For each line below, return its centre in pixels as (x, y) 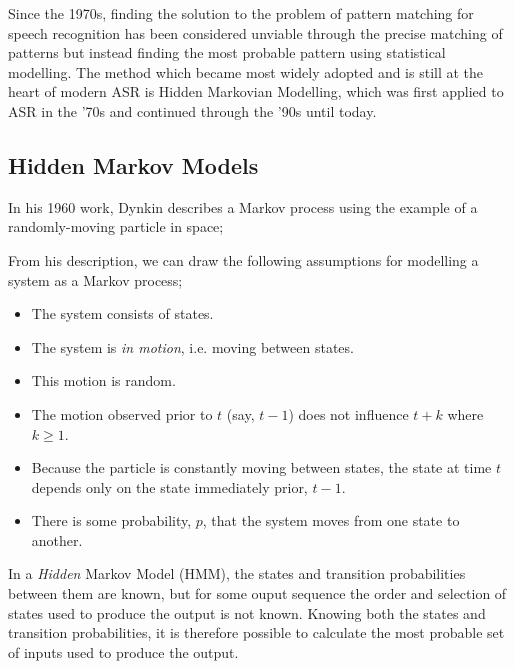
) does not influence (348, 413)
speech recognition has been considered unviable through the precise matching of (255, 32)
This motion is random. (103, 380)
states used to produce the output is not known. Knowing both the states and (247, 612)
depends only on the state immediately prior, (169, 486)
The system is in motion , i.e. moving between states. (192, 346)
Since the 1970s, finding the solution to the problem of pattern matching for (241, 13)
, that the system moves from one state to (331, 520)
